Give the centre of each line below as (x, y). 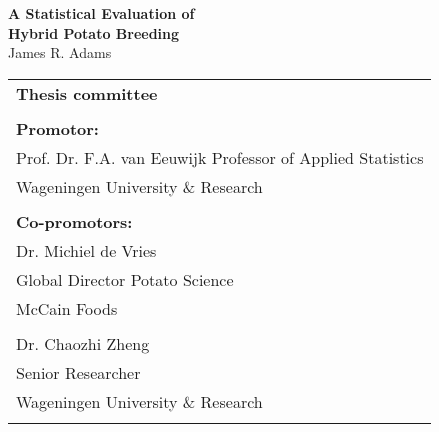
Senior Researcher (78, 372)
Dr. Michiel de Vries (86, 250)
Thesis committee (87, 93)
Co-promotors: (74, 221)
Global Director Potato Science (125, 279)
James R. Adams (60, 52)
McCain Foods (67, 308)
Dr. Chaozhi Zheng (83, 343)
